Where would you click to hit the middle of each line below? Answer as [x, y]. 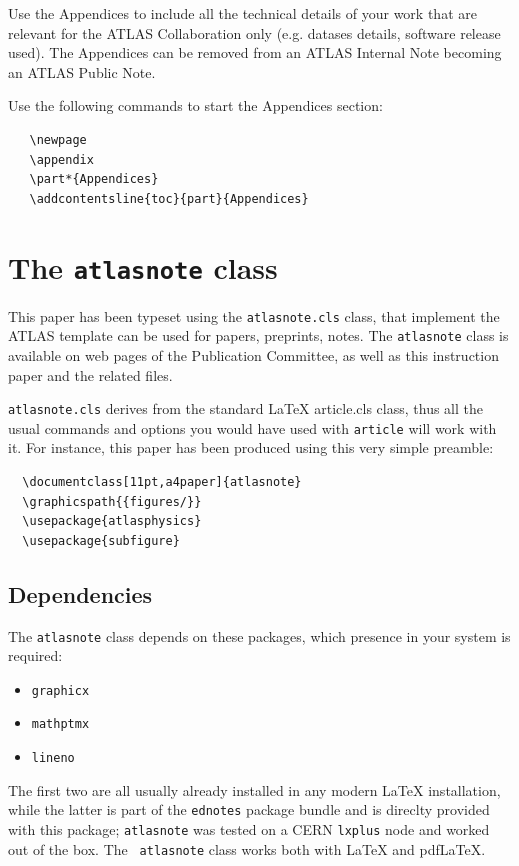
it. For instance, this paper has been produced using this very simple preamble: [251, 447]
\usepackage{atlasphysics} [112, 521]
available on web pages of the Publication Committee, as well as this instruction [253, 354]
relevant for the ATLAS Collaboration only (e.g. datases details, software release [254, 32]
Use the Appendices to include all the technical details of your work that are [242, 13]
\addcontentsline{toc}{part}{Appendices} [169, 198]
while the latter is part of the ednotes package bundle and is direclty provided [249, 809]
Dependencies [80, 593]
